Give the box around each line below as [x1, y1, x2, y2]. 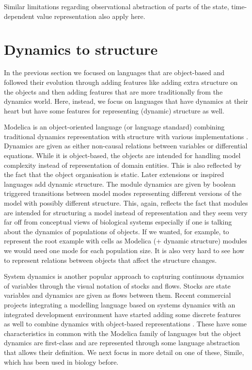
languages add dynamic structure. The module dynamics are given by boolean [4, 178, 236, 189]
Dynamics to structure [4, 39, 158, 59]
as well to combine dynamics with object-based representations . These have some [4, 319, 247, 329]
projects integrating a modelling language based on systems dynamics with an [4, 299, 236, 309]
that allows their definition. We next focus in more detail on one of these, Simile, [4, 347, 244, 357]
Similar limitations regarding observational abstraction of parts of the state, [4, 1, 229, 11]
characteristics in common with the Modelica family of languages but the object [4, 328, 241, 338]
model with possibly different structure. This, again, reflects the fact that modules [4, 198, 248, 208]
